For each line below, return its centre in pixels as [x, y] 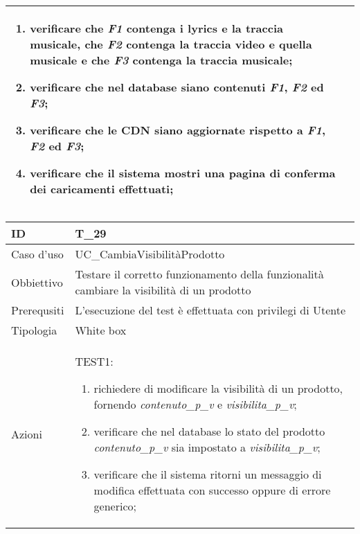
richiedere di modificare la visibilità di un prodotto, [218, 388]
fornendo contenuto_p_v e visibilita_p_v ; [195, 404]
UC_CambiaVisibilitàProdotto [150, 254]
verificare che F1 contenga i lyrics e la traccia [156, 28]
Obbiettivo [37, 282]
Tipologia [34, 330]
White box [101, 330]
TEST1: [94, 361]
